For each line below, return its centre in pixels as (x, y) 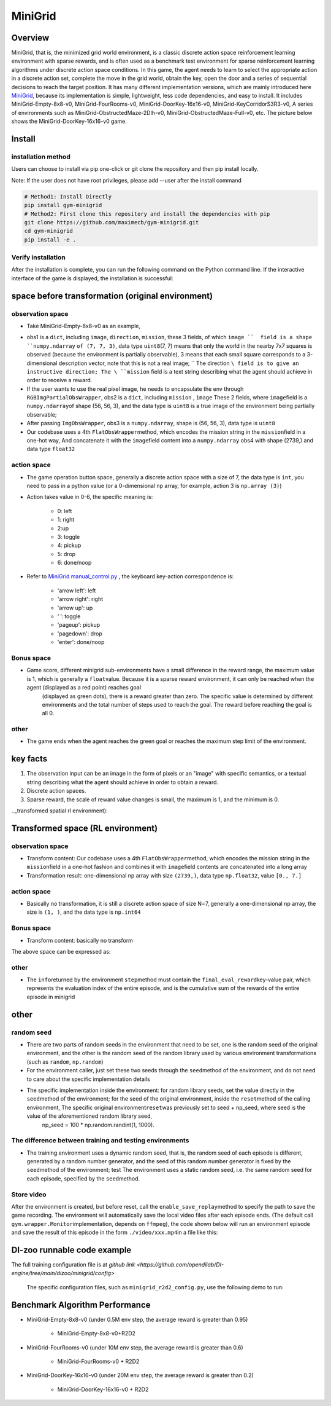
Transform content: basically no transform (80, 940)
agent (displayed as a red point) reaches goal (84, 688)
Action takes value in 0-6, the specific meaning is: (90, 497)
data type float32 (51, 449)
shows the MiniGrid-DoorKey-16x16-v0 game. (69, 121)
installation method (41, 157)
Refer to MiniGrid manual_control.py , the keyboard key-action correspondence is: (130, 576)
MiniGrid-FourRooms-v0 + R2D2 (98, 1361)
